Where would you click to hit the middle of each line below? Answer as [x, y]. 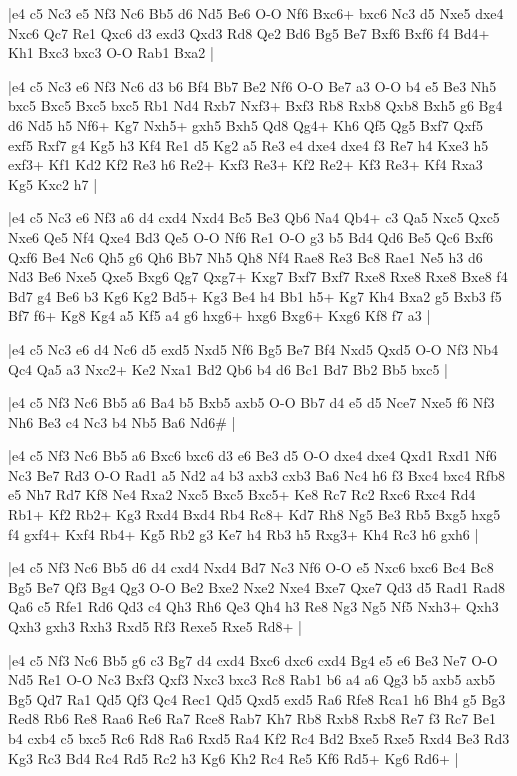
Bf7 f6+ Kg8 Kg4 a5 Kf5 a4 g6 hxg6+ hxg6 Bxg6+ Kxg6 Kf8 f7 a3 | [219, 315]
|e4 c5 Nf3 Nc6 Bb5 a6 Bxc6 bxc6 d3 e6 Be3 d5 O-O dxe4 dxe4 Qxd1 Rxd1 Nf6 [252, 455]
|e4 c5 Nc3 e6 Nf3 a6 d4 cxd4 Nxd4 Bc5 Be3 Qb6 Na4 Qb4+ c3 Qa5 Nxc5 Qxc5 [254, 217]
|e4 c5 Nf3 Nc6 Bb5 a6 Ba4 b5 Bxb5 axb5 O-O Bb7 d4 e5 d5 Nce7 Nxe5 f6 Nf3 [251, 402]
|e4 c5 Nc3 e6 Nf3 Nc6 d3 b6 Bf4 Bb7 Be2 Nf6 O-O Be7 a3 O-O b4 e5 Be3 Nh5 [252, 85]
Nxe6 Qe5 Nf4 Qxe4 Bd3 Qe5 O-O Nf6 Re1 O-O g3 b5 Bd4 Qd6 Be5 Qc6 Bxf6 [251, 236]
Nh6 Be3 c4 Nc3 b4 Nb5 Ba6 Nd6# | [122, 421]
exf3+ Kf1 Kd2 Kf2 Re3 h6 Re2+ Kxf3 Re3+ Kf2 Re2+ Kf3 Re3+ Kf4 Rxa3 [245, 164]
